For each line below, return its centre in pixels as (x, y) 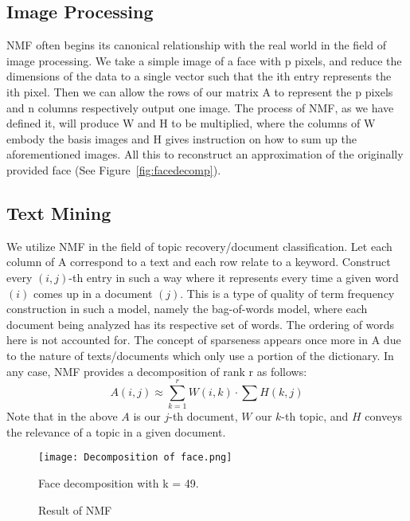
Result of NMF (75, 509)
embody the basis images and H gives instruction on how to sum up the (182, 138)
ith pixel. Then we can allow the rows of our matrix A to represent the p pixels (200, 91)
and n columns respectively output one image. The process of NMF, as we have (200, 107)
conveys (384, 416)
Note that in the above (62, 416)
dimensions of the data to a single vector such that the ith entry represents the (199, 76)
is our (147, 416)
